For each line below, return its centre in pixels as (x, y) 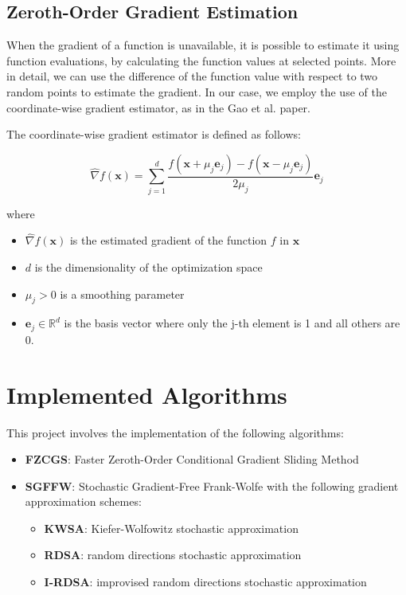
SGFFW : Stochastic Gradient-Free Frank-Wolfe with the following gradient (212, 485)
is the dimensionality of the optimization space (148, 266)
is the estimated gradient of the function (168, 240)
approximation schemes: (83, 501)
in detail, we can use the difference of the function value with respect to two (192, 76)
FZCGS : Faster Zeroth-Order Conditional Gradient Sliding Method (192, 459)
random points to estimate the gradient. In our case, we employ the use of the (197, 91)
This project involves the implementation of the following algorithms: (175, 432)
